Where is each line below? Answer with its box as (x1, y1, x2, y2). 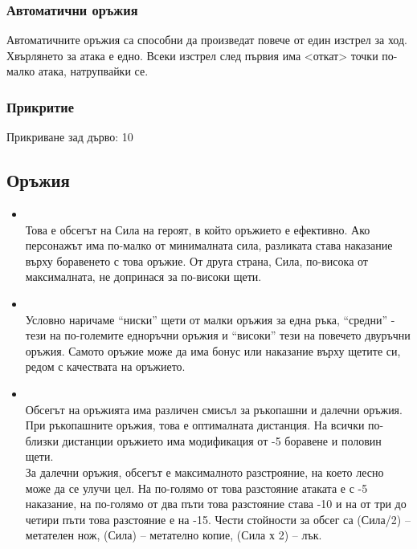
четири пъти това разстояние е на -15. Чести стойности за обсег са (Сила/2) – (25, 510, 411, 527)
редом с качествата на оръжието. (25, 358, 186, 375)
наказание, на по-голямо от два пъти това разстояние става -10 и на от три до (25, 495, 407, 512)
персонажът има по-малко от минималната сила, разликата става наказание (25, 237, 393, 254)
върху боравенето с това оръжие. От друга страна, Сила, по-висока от (25, 252, 368, 269)
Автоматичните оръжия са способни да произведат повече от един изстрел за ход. (6, 31, 407, 48)
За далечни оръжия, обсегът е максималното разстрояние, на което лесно (25, 463, 384, 480)
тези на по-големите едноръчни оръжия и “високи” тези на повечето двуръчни (25, 327, 411, 344)
